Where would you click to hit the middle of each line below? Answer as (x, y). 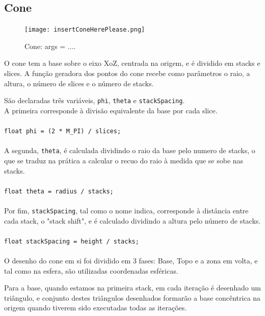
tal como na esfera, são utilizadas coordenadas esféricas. (91, 270)
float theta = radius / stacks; (59, 191)
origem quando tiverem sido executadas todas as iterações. (96, 308)
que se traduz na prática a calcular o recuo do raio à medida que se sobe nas (124, 160)
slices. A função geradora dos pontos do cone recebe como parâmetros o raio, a (127, 73)
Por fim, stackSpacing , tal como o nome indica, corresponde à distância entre (126, 211)
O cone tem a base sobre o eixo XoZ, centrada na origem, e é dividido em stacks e (132, 63)
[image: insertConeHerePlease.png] (85, 30)
